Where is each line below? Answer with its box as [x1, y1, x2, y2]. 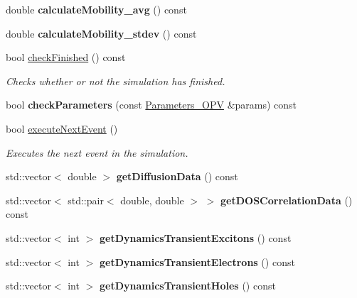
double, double [120, 192, 184, 207]
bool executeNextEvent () [6, 121, 118, 136]
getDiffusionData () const [116, 169, 238, 184]
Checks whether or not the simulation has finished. [6, 73, 225, 88]
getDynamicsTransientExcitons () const [99, 230, 292, 245]
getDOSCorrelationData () [220, 192, 353, 207]
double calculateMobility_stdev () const [6, 26, 197, 40]
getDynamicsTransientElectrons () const [99, 254, 295, 269]
